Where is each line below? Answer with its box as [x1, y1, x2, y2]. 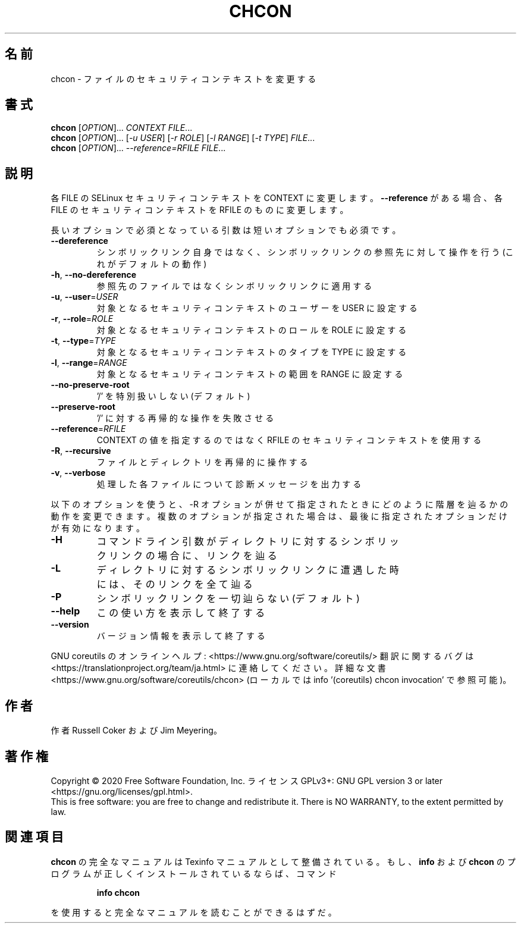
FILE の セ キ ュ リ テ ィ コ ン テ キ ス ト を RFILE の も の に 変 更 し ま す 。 [51, 205, 349, 215]
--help [51, 605, 80, 617]
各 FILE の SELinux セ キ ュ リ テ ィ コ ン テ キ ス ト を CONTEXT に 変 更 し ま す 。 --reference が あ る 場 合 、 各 [51, 193, 503, 203]
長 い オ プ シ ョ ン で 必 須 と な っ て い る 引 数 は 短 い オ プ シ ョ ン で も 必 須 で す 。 [51, 225, 401, 236]
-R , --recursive [51, 446, 111, 456]
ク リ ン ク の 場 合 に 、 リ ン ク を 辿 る [96, 550, 277, 562]
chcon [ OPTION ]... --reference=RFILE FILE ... [51, 143, 226, 153]
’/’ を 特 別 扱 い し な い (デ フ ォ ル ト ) [96, 391, 250, 402]
